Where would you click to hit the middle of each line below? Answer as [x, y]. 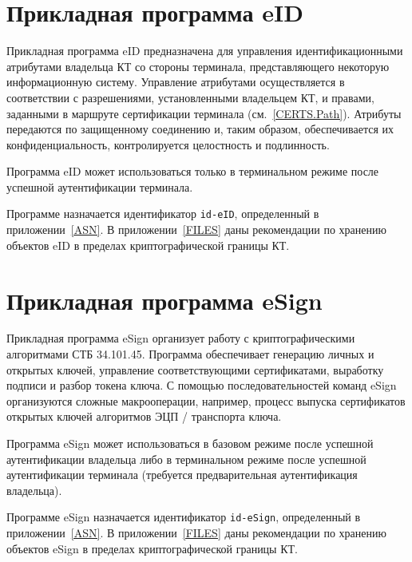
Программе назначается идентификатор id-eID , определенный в [163, 214]
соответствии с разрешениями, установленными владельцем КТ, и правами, [190, 97]
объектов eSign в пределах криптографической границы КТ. [152, 548]
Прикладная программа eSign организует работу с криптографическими [181, 338]
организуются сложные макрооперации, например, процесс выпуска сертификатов [206, 400]
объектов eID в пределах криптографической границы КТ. [148, 245]
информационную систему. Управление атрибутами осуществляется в [176, 82]
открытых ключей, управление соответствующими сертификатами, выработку [195, 369]
